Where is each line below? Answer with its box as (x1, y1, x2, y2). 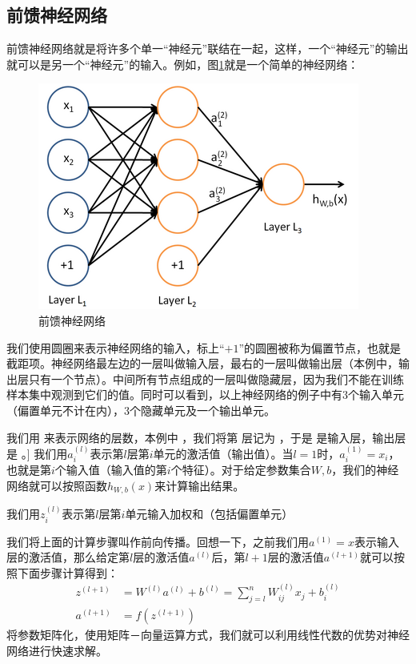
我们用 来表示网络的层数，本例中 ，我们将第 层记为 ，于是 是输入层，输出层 (6, 429, 406, 445)
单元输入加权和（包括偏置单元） (125, 505, 294, 522)
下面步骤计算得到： (17, 564, 118, 581)
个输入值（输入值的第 (54, 461, 167, 478)
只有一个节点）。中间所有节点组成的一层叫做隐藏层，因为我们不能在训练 (28, 370, 404, 387)
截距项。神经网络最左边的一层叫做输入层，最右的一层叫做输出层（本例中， (6, 355, 398, 372)
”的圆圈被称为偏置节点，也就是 (238, 339, 402, 356)
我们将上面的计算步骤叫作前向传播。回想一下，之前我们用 (6, 533, 309, 549)
